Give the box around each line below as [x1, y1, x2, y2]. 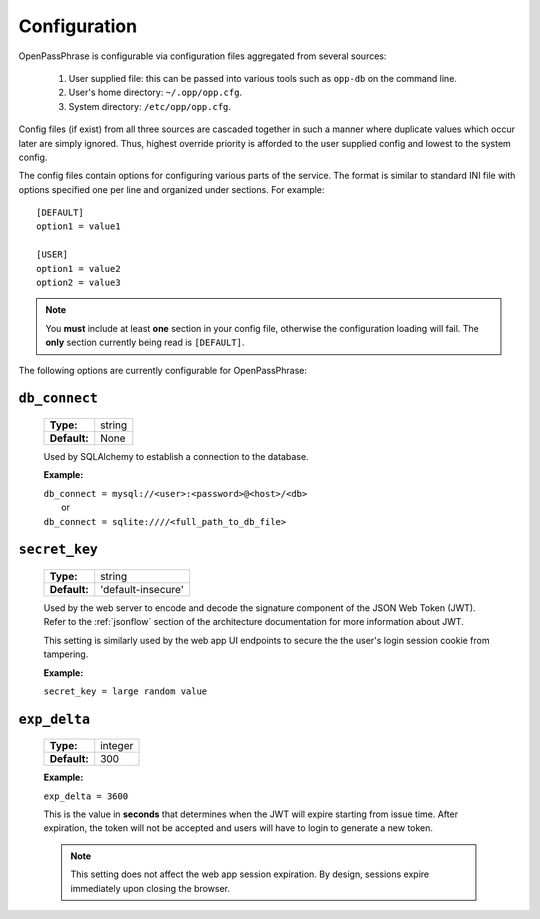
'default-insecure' [100, 582, 184, 596]
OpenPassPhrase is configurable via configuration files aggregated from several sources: [18, 50, 387, 62]
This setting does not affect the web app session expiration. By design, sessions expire [70, 868, 430, 880]
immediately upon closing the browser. [70, 882, 230, 894]
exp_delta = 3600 [43, 790, 129, 802]
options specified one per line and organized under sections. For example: [18, 183, 325, 195]
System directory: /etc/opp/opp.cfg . [68, 100, 232, 112]
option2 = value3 [36, 277, 121, 289]
